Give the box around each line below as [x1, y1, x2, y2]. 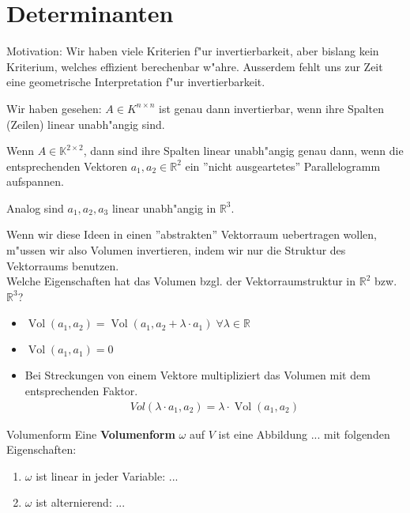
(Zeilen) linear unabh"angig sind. [6, 115, 165, 132]
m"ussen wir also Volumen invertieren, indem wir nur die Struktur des [6, 242, 346, 258]
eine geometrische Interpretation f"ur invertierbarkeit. [6, 74, 265, 90]
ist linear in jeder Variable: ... [36, 467, 179, 484]
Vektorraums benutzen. [6, 257, 119, 273]
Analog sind [6, 199, 64, 216]
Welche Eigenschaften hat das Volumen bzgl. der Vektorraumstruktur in [6, 273, 356, 289]
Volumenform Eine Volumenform [6, 425, 175, 442]
